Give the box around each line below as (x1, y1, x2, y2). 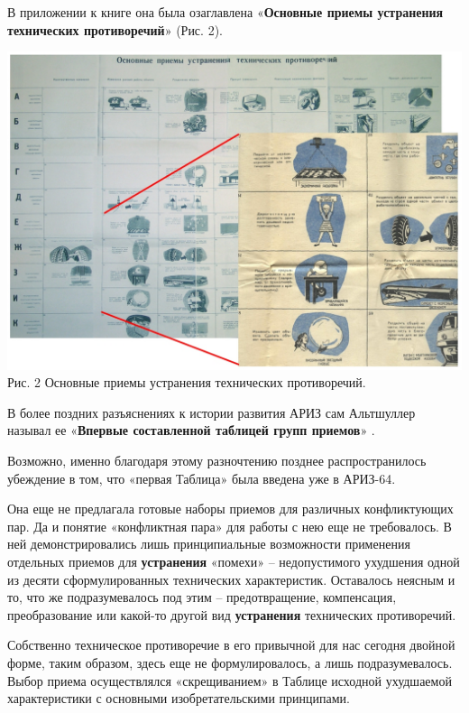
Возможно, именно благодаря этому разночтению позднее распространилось (7, 450, 427, 469)
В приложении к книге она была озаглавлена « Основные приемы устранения (7, 3, 444, 21)
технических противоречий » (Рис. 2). (7, 20, 223, 39)
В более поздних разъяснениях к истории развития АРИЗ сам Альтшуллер (7, 403, 416, 421)
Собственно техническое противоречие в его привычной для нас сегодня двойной (7, 635, 455, 654)
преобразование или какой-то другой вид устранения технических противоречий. (7, 605, 456, 624)
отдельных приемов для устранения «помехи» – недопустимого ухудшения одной (7, 551, 460, 570)
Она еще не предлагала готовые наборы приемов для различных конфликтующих (7, 499, 454, 518)
